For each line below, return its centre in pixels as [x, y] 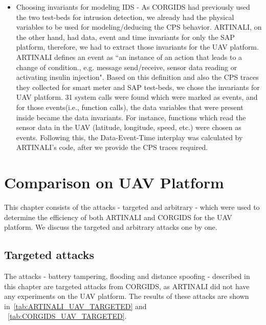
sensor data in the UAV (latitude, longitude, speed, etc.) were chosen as [129, 127]
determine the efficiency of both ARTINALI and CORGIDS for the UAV [118, 217]
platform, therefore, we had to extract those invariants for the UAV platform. [137, 47]
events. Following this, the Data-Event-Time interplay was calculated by [129, 137]
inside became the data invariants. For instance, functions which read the [131, 117]
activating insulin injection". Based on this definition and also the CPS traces [137, 77]
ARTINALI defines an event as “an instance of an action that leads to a [129, 57]
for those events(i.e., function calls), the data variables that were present [130, 107]
